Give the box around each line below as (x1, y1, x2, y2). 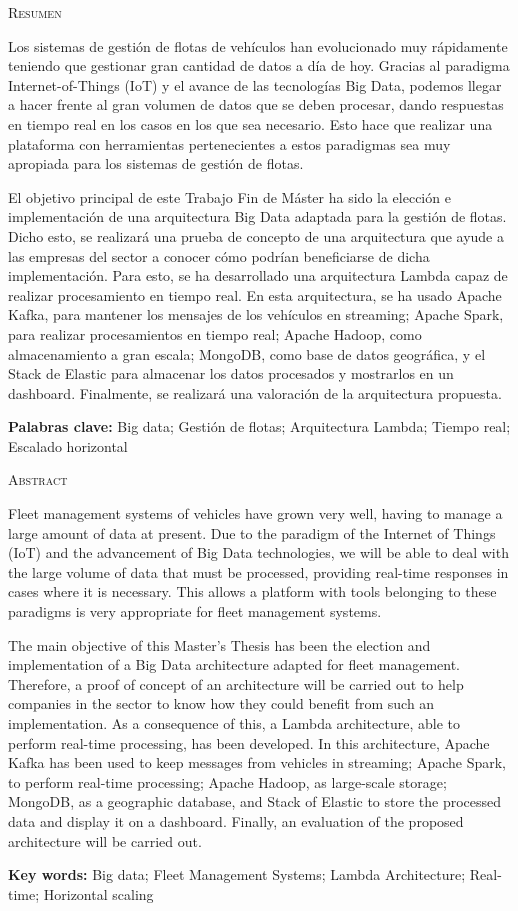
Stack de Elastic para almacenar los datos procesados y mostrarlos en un (8, 363, 454, 384)
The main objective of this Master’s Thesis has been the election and (8, 634, 431, 655)
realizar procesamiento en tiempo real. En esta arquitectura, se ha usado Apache (8, 284, 502, 305)
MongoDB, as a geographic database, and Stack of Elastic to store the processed (8, 791, 502, 812)
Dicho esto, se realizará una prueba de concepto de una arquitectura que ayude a (8, 225, 504, 246)
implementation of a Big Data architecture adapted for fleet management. (8, 654, 460, 675)
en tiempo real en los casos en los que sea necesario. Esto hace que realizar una (8, 113, 493, 134)
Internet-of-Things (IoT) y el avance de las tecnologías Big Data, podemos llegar (8, 74, 502, 95)
